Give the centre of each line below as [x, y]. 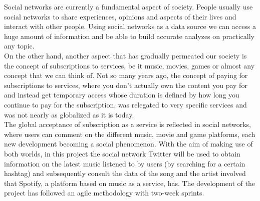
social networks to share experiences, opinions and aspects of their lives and [120, 16]
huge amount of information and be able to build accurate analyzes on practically [129, 36]
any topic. [19, 46]
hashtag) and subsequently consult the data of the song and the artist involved [125, 173]
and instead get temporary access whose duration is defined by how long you [122, 95]
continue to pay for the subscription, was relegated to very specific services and [125, 104]
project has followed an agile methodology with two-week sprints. [104, 193]
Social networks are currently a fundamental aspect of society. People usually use [128, 6]
